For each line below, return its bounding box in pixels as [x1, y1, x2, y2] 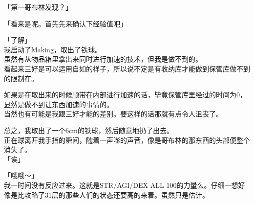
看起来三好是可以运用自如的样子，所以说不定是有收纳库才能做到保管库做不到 [4, 63, 250, 73]
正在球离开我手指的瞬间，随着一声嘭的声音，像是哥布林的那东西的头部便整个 [4, 135, 250, 145]
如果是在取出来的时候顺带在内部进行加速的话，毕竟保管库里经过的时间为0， [4, 90, 247, 100]
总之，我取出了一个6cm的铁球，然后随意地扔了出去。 [4, 125, 173, 135]
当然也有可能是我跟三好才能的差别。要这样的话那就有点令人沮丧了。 [4, 109, 223, 119]
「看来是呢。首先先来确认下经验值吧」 [4, 18, 127, 28]
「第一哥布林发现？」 [4, 2, 72, 12]
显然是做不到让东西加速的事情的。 [4, 99, 113, 109]
